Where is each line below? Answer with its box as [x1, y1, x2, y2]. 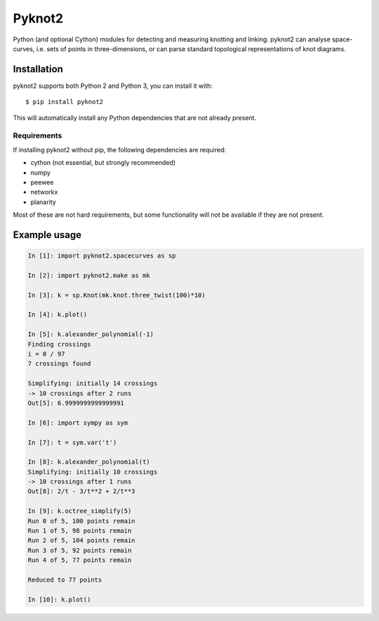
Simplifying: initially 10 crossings [27, 467, 158, 476]
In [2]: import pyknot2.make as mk [27, 271, 150, 279]
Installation [13, 63, 63, 75]
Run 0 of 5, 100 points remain [27, 516, 136, 525]
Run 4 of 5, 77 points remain [27, 556, 132, 564]
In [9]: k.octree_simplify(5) [27, 507, 132, 515]
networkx [30, 188, 58, 196]
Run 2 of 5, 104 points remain [27, 537, 136, 545]
